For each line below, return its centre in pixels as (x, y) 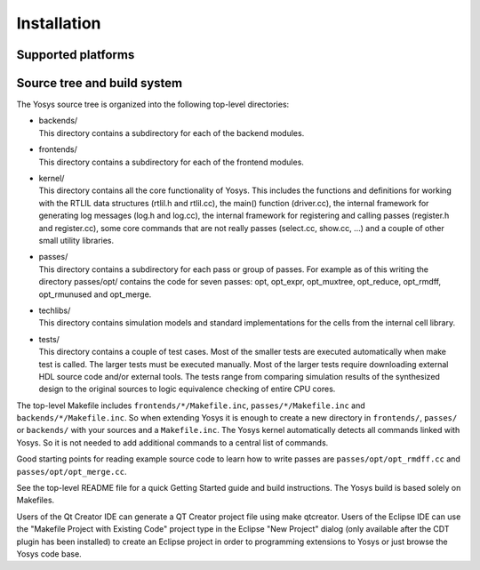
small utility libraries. (76, 240)
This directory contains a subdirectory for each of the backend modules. (172, 132)
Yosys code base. (49, 554)
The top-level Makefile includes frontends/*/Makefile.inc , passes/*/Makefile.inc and (191, 405)
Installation (59, 23)
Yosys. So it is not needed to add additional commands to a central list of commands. (172, 442)
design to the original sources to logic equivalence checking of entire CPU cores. (187, 389)
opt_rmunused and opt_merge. (95, 294)
